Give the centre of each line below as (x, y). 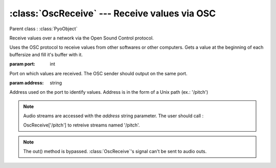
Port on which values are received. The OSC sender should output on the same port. (98, 73)
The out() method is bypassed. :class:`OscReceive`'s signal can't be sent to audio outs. (115, 152)
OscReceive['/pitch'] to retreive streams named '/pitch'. (82, 125)
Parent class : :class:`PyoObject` (43, 29)
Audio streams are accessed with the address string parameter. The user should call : (113, 116)
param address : (27, 82)
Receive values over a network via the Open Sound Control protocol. (82, 38)
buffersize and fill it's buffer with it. (46, 54)
